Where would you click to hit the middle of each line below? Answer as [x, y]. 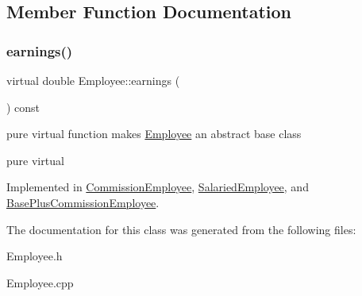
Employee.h [35, 256]
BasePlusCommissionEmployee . [83, 202]
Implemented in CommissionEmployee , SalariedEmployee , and [158, 187]
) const [23, 107]
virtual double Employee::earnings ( [93, 80]
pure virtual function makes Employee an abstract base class [154, 134]
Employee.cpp [40, 282]
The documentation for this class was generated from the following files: [181, 229]
